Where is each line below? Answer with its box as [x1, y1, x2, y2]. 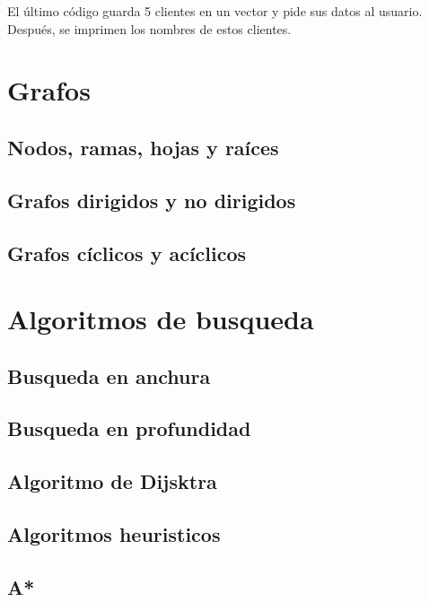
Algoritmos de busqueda [7, 301, 314, 337]
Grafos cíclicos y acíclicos [7, 239, 247, 266]
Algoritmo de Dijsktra [7, 467, 217, 495]
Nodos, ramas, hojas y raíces [7, 133, 279, 161]
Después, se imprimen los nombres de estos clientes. [7, 19, 292, 38]
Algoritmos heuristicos [7, 520, 221, 548]
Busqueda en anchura [7, 362, 211, 389]
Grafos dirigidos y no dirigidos [7, 186, 296, 214]
